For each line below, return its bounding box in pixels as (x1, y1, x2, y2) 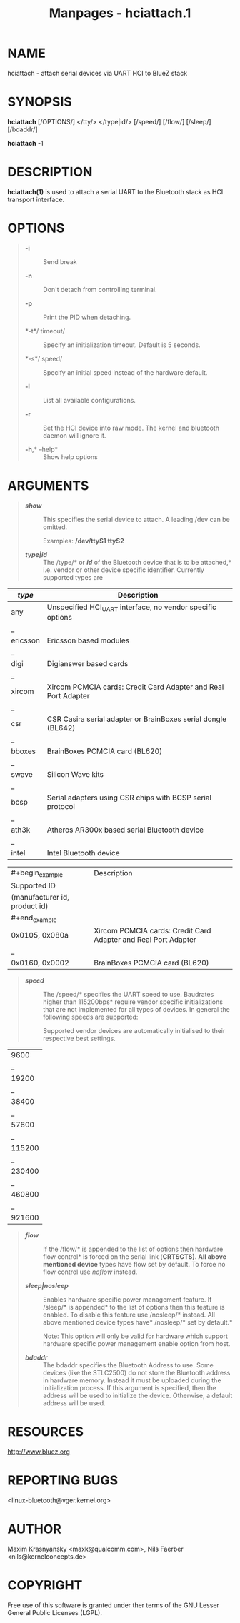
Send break (42, 257, 77, 266)
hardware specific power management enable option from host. (42, 1340, 231, 1348)
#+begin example (11, 868, 63, 879)
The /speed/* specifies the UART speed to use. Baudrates (42, 990, 214, 999)
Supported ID (11, 880, 56, 890)
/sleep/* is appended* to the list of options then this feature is (42, 1303, 225, 1312)
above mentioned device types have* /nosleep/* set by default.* (42, 1318, 233, 1327)
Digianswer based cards (46, 658, 129, 668)
